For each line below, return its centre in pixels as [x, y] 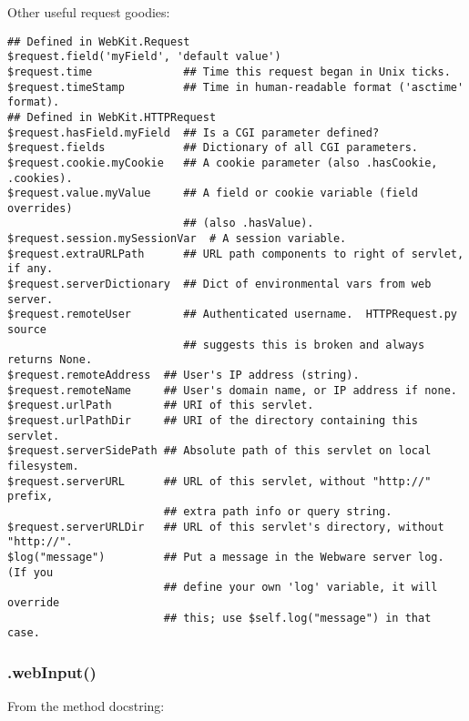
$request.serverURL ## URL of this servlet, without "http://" [219, 481]
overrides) [40, 208]
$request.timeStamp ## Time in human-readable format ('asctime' [236, 87]
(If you [31, 572]
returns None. [50, 360]
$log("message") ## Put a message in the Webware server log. [226, 557]
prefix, [31, 497]
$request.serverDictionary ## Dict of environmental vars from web [219, 284]
